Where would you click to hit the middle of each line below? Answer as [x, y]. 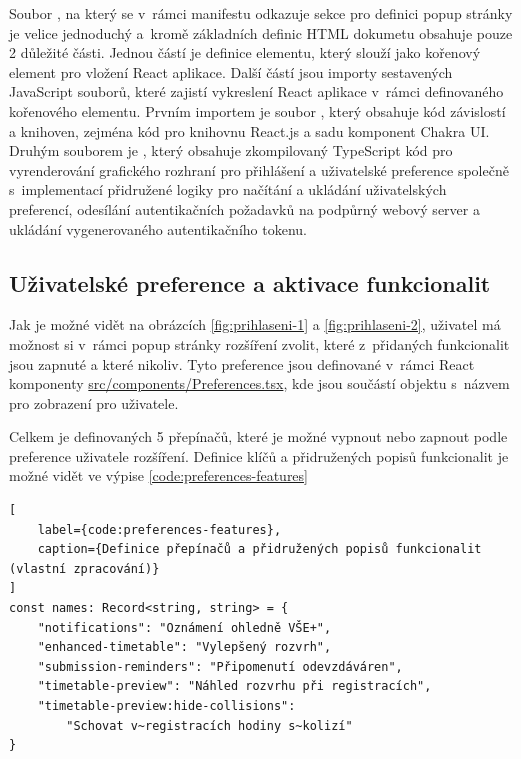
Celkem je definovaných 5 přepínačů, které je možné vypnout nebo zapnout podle [258, 436]
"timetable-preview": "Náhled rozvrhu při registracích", [234, 686]
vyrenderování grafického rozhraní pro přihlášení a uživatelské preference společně [259, 169]
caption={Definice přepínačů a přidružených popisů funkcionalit [259, 549]
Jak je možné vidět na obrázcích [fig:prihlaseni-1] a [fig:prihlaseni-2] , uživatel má [255, 324]
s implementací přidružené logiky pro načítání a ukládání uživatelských [228, 189]
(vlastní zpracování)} [84, 568]
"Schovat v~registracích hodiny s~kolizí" [209, 725]
